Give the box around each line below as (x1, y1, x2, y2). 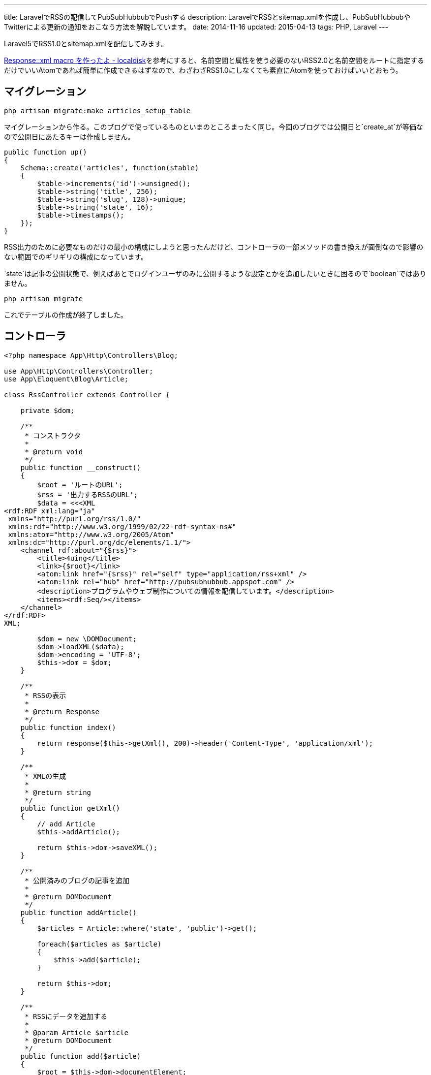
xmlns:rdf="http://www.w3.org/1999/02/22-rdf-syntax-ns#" (8, 522, 237, 531)
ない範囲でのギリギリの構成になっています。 (4, 252, 148, 261)
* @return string (25, 788, 92, 796)
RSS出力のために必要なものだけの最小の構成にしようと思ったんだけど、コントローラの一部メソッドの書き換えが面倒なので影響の (4, 242, 424, 251)
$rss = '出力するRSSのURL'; (37, 490, 138, 499)
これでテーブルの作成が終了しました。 (4, 310, 127, 319)
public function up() (4, 148, 87, 156)
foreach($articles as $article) (37, 940, 162, 948)
